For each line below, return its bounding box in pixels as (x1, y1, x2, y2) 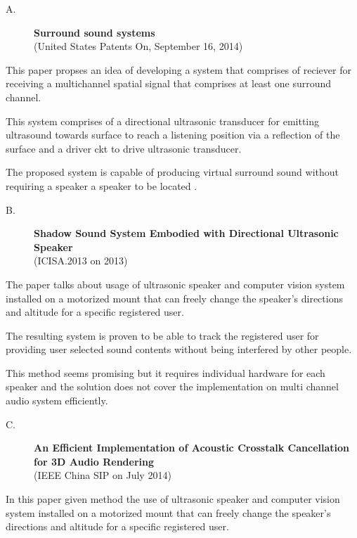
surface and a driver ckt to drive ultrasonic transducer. (6, 141, 242, 155)
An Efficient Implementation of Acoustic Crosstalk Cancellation (34, 440, 349, 455)
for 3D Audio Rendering (34, 454, 155, 468)
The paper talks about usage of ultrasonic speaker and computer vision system (6, 276, 345, 291)
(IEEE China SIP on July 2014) (34, 468, 171, 482)
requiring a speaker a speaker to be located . (6, 178, 197, 193)
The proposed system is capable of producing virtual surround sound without (6, 165, 339, 179)
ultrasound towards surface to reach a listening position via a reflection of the (6, 127, 340, 142)
